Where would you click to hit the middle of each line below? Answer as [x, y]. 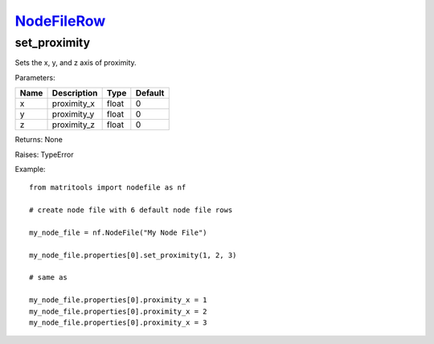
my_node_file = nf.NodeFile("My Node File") [119, 232]
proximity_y [73, 114]
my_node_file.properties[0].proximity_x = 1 [119, 300]
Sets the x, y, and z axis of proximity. [76, 63]
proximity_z [74, 125]
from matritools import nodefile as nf [108, 188]
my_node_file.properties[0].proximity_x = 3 [119, 323]
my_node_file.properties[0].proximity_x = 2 [119, 311]
